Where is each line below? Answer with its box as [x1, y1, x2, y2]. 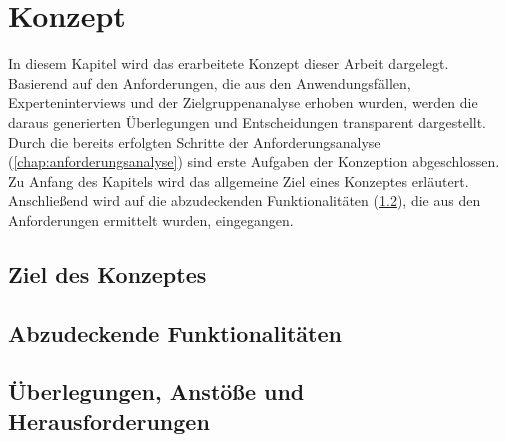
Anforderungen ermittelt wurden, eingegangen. [8, 209, 294, 230]
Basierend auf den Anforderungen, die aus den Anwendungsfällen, [8, 72, 411, 93]
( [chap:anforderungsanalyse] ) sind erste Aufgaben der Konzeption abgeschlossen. [8, 151, 500, 172]
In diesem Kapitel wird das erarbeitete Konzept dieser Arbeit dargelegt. [8, 53, 449, 74]
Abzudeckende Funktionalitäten [8, 317, 342, 348]
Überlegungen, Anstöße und [8, 376, 305, 407]
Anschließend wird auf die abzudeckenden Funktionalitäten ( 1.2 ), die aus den [8, 190, 481, 211]
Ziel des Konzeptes [8, 258, 207, 289]
